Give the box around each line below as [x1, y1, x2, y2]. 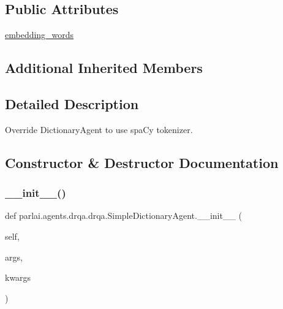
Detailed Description [5, 94, 139, 113]
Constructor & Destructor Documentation [5, 153, 279, 172]
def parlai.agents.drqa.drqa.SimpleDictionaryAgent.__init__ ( [5, 209, 243, 222]
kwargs [5, 271, 31, 284]
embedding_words [5, 28, 74, 41]
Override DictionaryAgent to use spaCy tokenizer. [5, 123, 193, 135]
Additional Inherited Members [5, 58, 203, 77]
